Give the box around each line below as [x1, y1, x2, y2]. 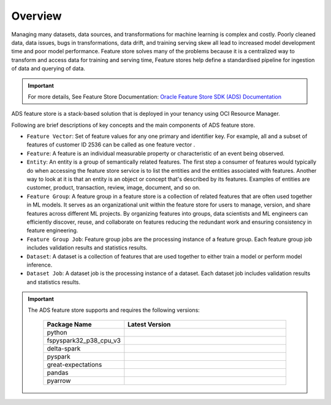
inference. [26, 261, 53, 268]
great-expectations [47, 360, 102, 369]
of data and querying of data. [11, 65, 86, 72]
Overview [11, 9, 62, 23]
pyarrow [47, 376, 71, 385]
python [47, 328, 67, 336]
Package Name [47, 320, 92, 328]
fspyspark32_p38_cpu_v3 [47, 336, 121, 344]
